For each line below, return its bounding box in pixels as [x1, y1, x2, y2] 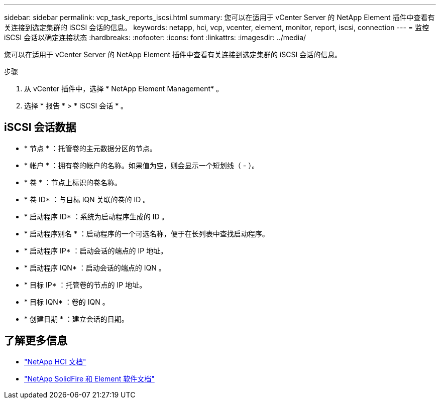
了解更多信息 [4, 334, 67, 347]
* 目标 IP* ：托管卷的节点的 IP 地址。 [24, 280, 147, 289]
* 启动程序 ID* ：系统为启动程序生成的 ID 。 [24, 212, 169, 221]
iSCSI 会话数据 [4, 121, 76, 134]
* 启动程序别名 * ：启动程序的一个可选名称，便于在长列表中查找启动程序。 [24, 229, 269, 238]
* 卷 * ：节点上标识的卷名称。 [24, 178, 122, 187]
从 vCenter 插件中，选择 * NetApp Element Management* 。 [24, 84, 223, 93]
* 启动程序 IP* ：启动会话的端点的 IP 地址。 [24, 246, 168, 255]
